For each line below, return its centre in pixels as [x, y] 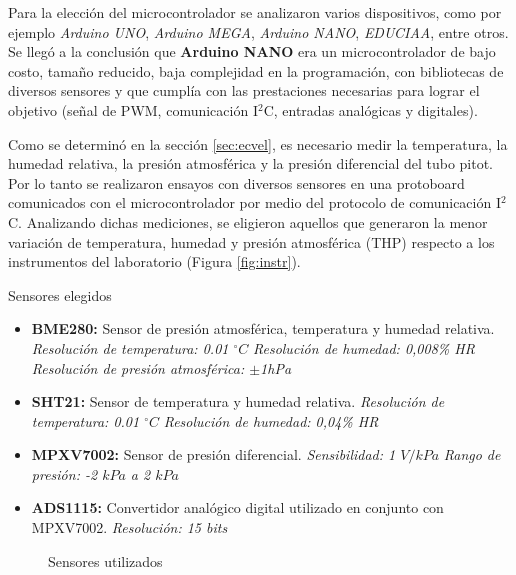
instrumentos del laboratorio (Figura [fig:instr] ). [154, 261]
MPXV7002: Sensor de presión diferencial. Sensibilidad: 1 [213, 454]
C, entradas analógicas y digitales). [370, 109]
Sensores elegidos [60, 294]
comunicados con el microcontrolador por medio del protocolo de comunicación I [254, 202]
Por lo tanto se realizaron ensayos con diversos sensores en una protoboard [236, 182]
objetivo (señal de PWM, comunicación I [133, 109]
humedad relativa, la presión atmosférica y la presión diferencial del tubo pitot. [251, 163]
